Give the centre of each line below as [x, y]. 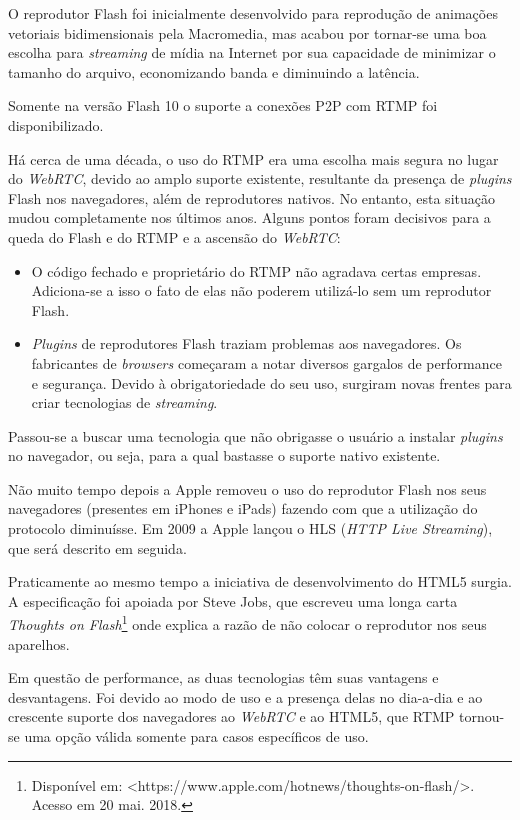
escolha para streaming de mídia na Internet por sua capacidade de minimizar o [252, 52]
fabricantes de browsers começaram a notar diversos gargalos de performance [266, 362]
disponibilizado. [56, 124]
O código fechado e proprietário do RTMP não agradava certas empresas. [256, 270]
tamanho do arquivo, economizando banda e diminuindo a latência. [214, 71]
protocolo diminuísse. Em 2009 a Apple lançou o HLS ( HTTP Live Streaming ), [250, 528]
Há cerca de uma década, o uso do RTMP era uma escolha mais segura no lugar [253, 158]
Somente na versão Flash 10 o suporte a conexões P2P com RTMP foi [223, 105]
